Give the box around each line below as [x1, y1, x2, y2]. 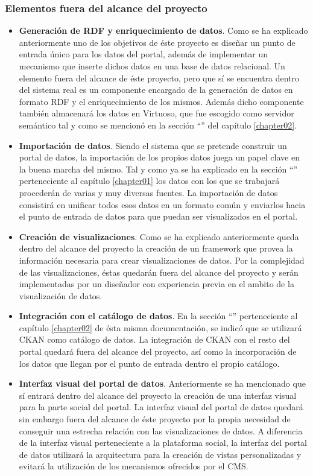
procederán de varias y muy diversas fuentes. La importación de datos [19, 186, 278, 198]
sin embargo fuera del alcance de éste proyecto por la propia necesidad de [19, 413, 291, 425]
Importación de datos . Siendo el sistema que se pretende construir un [19, 139, 287, 151]
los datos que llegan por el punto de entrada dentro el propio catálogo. [19, 357, 280, 369]
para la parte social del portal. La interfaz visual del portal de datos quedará [19, 401, 303, 413]
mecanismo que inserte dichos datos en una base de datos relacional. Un [19, 60, 285, 72]
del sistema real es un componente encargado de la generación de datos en [19, 83, 293, 96]
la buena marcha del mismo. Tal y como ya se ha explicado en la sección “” [19, 162, 298, 175]
